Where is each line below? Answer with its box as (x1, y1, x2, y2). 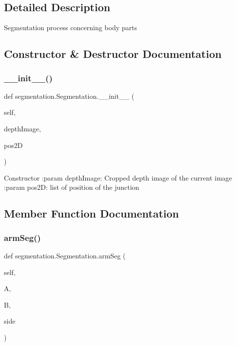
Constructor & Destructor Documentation (4, 46, 222, 61)
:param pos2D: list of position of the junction (4, 182, 139, 192)
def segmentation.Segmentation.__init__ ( (4, 91, 135, 101)
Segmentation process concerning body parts (4, 22, 137, 33)
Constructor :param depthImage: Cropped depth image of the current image (4, 172, 232, 182)
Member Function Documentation (4, 206, 179, 221)
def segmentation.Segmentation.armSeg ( (4, 250, 126, 260)
